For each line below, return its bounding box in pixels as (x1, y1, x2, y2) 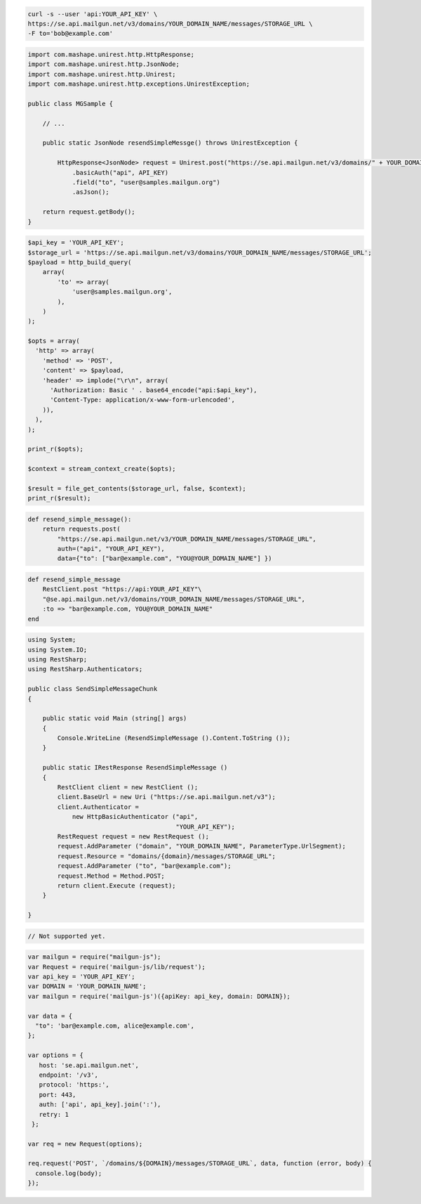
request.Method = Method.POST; (57, 872, 165, 880)
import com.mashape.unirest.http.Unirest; (27, 70, 176, 78)
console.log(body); (35, 1169, 102, 1177)
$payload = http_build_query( (27, 258, 132, 266)
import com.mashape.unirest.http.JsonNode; (27, 60, 180, 68)
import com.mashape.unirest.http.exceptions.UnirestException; (27, 80, 250, 88)
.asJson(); (72, 188, 110, 196)
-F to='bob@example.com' (27, 30, 114, 38)
